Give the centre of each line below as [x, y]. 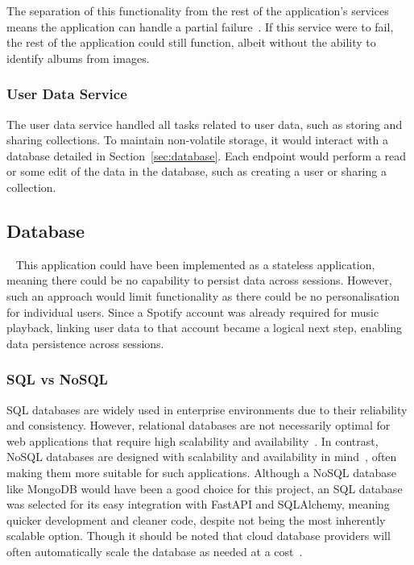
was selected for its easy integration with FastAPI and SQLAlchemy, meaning [198, 504]
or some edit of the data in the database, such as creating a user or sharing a [197, 171]
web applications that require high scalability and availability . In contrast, [193, 440]
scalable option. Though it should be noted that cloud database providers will [199, 536]
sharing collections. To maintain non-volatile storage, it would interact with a [198, 140]
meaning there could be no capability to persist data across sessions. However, [199, 280]
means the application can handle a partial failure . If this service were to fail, [200, 26]
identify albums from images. [78, 58]
